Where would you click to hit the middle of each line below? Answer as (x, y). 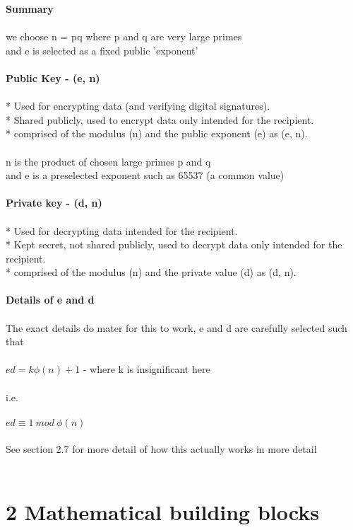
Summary (30, 8)
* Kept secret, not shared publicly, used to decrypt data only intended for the (174, 244)
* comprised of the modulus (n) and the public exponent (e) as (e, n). (157, 133)
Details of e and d (50, 300)
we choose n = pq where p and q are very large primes (124, 36)
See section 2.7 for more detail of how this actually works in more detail (161, 449)
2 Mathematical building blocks (162, 511)
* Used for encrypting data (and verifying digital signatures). (138, 106)
